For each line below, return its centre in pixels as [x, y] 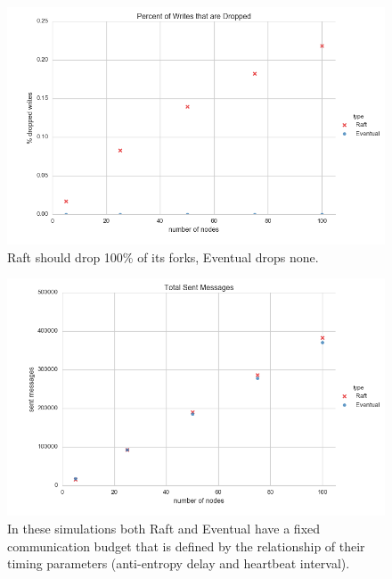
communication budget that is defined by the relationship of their [186, 546]
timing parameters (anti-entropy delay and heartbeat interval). [179, 563]
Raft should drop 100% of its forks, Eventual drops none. [163, 256]
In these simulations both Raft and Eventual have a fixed [164, 528]
